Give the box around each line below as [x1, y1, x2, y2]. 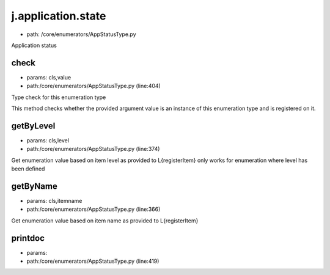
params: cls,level [26, 136, 70, 144]
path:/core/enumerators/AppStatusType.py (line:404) [26, 82, 161, 90]
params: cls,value [26, 73, 71, 81]
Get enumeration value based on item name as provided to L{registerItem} [11, 217, 199, 224]
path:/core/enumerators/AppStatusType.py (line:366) [26, 205, 161, 213]
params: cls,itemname [26, 197, 82, 204]
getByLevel [11, 120, 56, 131]
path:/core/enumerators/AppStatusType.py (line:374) [26, 145, 160, 153]
